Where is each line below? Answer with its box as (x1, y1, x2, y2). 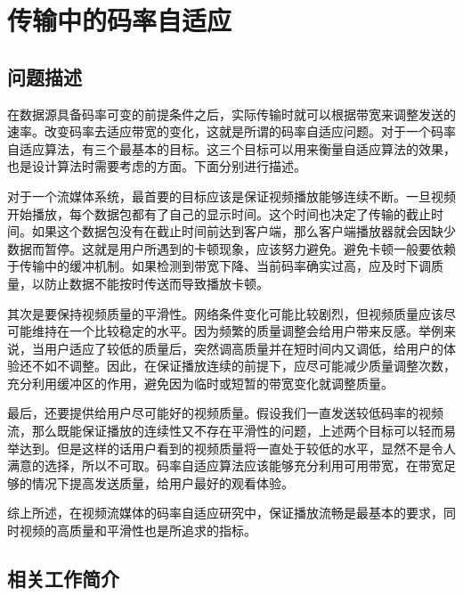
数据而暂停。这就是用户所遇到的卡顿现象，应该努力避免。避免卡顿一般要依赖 (7, 239, 456, 257)
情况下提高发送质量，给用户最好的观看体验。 (31, 473, 294, 492)
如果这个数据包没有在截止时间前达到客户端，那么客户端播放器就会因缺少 (31, 222, 456, 241)
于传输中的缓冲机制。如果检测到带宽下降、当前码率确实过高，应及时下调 (7, 257, 431, 275)
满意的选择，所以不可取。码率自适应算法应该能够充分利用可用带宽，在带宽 (7, 456, 443, 475)
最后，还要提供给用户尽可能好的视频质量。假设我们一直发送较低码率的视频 (7, 404, 443, 422)
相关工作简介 (7, 565, 119, 592)
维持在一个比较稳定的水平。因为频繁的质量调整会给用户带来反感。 (31, 322, 418, 340)
